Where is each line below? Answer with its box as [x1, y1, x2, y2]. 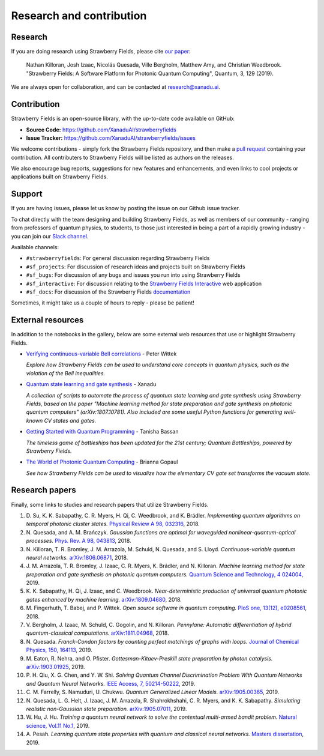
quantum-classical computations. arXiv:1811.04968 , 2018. [26, 629, 169, 637]
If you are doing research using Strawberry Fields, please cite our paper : [11, 48, 191, 55]
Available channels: [11, 243, 59, 250]
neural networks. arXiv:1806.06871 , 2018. [26, 554, 128, 561]
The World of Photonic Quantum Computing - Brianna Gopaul [26, 458, 178, 465]
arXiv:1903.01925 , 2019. [26, 664, 85, 670]
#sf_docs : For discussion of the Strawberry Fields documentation [26, 288, 191, 295]
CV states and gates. [44, 417, 97, 424]
